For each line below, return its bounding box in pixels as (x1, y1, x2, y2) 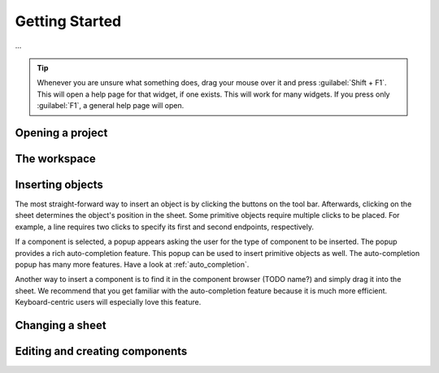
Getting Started (15, 12, 122, 30)
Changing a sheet (15, 318, 106, 332)
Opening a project (15, 126, 108, 140)
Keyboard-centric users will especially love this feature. (15, 297, 202, 307)
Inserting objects (15, 177, 103, 191)
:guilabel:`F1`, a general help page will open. (37, 101, 185, 111)
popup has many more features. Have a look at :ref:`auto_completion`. (15, 260, 250, 269)
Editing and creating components (15, 345, 188, 358)
